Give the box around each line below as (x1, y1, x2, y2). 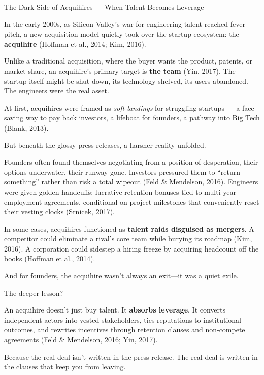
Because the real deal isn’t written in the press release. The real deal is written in (4, 351, 258, 362)
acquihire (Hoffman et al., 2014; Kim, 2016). (4, 38, 146, 49)
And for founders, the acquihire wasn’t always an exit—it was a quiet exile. (4, 270, 239, 281)
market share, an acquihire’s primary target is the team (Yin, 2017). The (4, 65, 236, 76)
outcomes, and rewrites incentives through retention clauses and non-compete (4, 324, 245, 335)
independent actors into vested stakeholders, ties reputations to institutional (4, 314, 241, 325)
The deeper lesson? (4, 287, 63, 298)
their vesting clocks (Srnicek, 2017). (4, 206, 115, 217)
